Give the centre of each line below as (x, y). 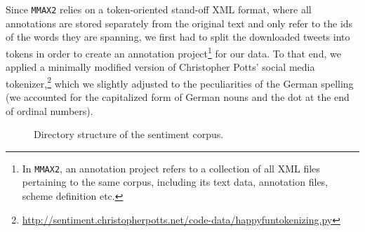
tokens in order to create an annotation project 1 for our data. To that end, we (173, 52)
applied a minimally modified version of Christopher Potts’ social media (160, 67)
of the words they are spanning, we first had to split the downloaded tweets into (178, 37)
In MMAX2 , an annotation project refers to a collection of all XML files (171, 168)
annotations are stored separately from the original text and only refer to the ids (179, 23)
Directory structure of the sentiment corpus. (129, 134)
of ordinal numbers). (49, 110)
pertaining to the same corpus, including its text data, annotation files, (175, 182)
